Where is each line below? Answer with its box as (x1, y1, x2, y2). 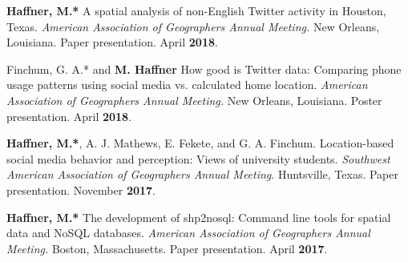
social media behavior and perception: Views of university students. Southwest (6, 150, 390, 167)
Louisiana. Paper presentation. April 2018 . (6, 34, 218, 50)
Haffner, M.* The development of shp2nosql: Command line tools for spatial (6, 208, 391, 225)
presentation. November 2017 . (6, 181, 156, 198)
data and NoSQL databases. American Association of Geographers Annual (6, 224, 370, 241)
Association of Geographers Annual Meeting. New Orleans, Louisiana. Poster (6, 91, 382, 108)
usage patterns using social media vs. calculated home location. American (6, 76, 368, 93)
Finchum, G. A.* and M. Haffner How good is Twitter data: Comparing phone (6, 60, 402, 77)
